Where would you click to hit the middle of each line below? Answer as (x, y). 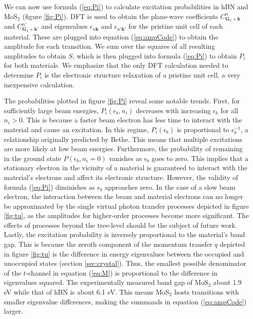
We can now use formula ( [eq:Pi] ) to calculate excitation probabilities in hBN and (126, 6)
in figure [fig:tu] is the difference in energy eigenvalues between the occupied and (124, 253)
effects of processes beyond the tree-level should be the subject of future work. (121, 225)
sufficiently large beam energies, (51, 110)
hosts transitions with (207, 292)
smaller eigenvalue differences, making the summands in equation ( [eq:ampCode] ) (125, 301)
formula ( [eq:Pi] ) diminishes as (49, 187)
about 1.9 (227, 282)
